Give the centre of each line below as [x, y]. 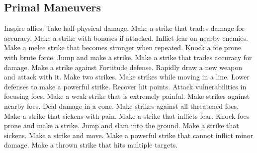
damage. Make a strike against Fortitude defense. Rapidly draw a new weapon [123, 67]
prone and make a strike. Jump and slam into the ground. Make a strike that [122, 125]
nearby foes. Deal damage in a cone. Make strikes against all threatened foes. [121, 106]
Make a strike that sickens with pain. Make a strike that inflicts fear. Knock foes [127, 115]
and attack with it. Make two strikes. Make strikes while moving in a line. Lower [127, 77]
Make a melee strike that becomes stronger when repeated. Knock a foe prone [123, 47]
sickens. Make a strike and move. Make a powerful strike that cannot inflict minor [129, 135]
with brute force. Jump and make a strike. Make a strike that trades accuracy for [128, 57]
